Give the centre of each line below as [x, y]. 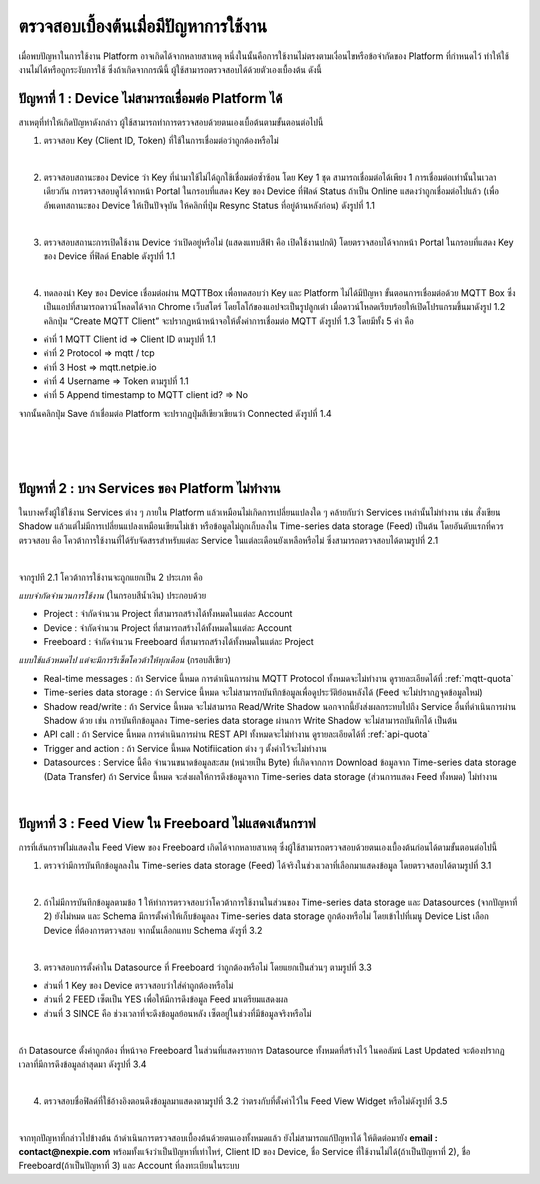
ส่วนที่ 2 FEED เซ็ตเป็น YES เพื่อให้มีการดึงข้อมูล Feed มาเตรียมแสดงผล [166, 999]
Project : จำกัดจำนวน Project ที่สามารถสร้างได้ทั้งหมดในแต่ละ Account [168, 614]
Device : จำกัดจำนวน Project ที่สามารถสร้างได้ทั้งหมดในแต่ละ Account [167, 627]
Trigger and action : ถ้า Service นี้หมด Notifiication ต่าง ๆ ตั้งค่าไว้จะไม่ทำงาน [185, 748]
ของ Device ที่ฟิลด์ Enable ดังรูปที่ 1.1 [109, 256]
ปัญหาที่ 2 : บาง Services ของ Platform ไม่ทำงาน [149, 488]
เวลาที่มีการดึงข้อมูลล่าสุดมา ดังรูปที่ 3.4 [82, 1064]
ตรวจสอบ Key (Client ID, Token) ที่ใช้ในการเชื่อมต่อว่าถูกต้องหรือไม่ [161, 141]
